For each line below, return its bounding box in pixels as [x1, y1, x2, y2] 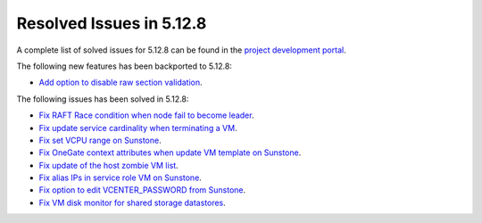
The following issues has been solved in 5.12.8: [16, 94, 189, 104]
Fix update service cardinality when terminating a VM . [38, 122, 237, 133]
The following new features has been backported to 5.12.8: [16, 61, 232, 71]
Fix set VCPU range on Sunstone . [38, 135, 162, 145]
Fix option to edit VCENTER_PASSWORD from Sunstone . [38, 185, 246, 195]
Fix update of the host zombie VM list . [38, 160, 179, 170]
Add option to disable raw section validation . [38, 77, 203, 88]
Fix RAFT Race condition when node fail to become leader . [38, 110, 254, 120]
